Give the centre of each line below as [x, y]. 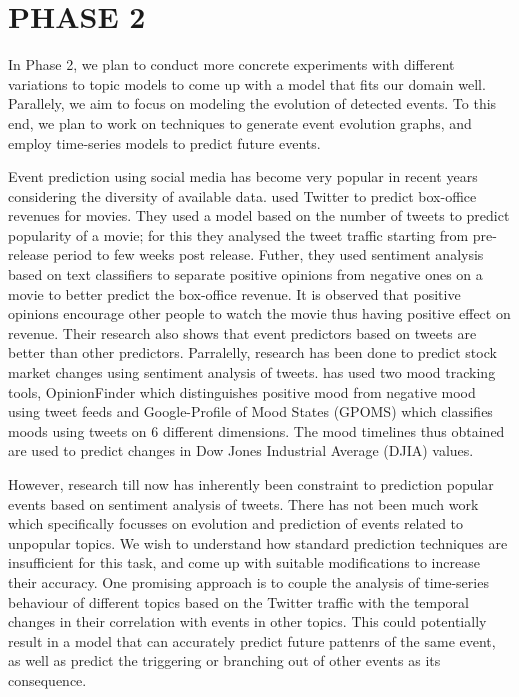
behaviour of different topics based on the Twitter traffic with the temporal [238, 601]
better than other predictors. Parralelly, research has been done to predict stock [252, 352]
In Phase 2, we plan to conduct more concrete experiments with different [231, 64]
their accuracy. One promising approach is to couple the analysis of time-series [248, 581]
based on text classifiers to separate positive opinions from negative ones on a [245, 274]
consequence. [47, 679]
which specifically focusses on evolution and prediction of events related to [236, 523]
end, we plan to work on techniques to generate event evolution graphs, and [240, 122]
